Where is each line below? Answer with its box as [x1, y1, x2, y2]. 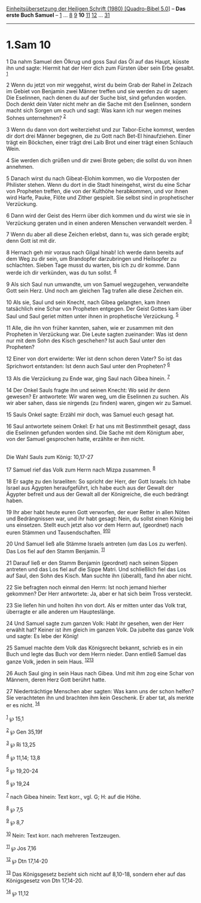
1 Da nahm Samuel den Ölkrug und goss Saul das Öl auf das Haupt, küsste [6, 58, 190, 65]
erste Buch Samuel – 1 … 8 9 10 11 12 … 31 [6, 11, 110, 19]
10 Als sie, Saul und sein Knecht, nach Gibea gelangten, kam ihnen [6, 299, 170, 306]
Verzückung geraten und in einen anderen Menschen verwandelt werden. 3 [6, 218, 193, 227]
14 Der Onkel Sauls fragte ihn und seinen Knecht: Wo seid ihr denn [6, 386, 170, 394]
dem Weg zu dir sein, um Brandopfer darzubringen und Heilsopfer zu [6, 255, 176, 263]
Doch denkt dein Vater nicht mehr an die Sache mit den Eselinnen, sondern [6, 100, 191, 108]
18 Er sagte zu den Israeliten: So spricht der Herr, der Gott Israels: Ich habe [6, 478, 191, 485]
